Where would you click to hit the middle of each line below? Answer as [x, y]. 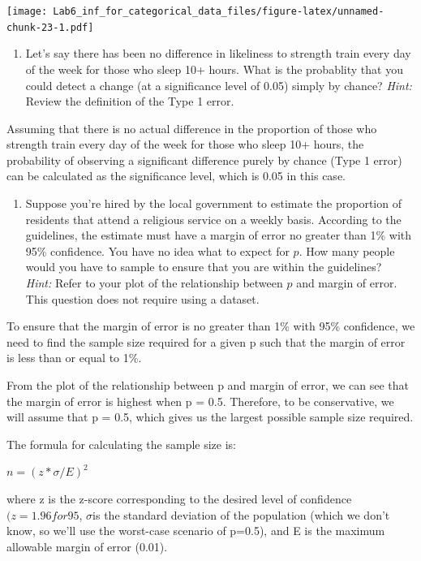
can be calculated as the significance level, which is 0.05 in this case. [176, 176]
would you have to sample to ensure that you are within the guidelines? [204, 267]
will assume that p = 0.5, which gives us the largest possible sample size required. [210, 417]
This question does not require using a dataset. [142, 298]
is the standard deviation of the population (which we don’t [241, 514]
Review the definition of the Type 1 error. [130, 101]
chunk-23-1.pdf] [50, 27]
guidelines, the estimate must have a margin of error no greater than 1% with [219, 235]
